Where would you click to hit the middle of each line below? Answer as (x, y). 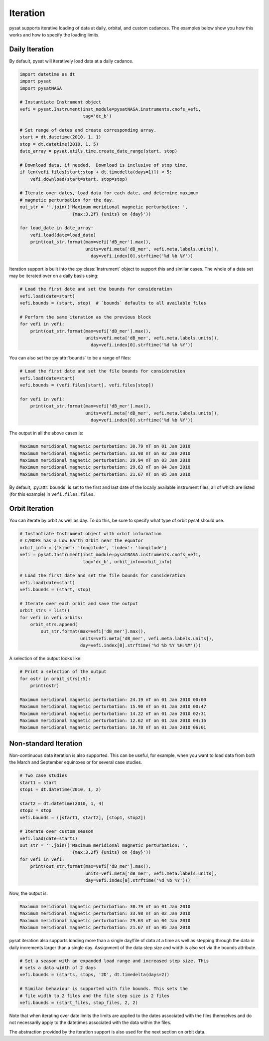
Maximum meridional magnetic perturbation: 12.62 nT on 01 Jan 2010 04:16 (113, 720)
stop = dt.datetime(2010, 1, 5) (59, 144)
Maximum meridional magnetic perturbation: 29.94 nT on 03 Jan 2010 (105, 460)
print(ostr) (45, 686)
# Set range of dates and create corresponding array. (88, 130)
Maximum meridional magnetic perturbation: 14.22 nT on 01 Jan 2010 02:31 (113, 713)
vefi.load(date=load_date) (63, 235)
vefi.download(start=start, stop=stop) (79, 179)
